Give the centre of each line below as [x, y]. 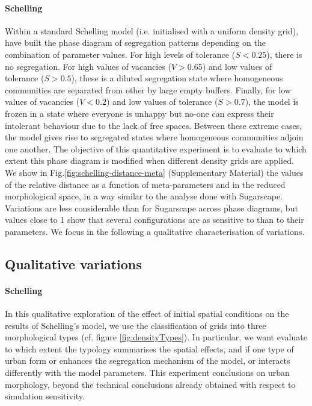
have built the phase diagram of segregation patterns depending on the [135, 42]
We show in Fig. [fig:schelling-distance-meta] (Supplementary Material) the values [154, 172]
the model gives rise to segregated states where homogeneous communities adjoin [154, 137]
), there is [284, 54]
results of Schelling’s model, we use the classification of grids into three [136, 325]
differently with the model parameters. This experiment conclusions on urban [147, 373]
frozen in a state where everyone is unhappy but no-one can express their [139, 113]
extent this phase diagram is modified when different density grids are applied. [149, 161]
